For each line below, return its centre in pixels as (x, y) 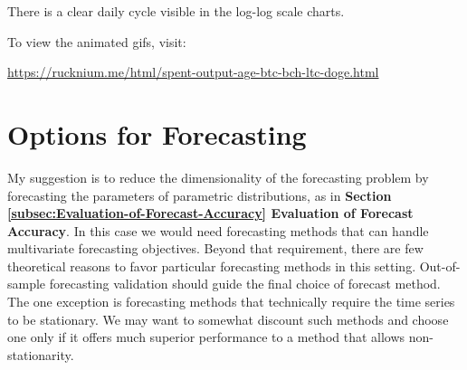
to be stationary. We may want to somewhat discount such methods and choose (228, 319)
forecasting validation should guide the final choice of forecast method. (245, 284)
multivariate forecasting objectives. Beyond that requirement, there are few (215, 248)
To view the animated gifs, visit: (97, 41)
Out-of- (440, 266)
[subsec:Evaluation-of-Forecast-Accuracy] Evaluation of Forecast (210, 213)
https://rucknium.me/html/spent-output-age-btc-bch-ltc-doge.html (193, 72)
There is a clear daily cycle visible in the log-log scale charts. (176, 11)
